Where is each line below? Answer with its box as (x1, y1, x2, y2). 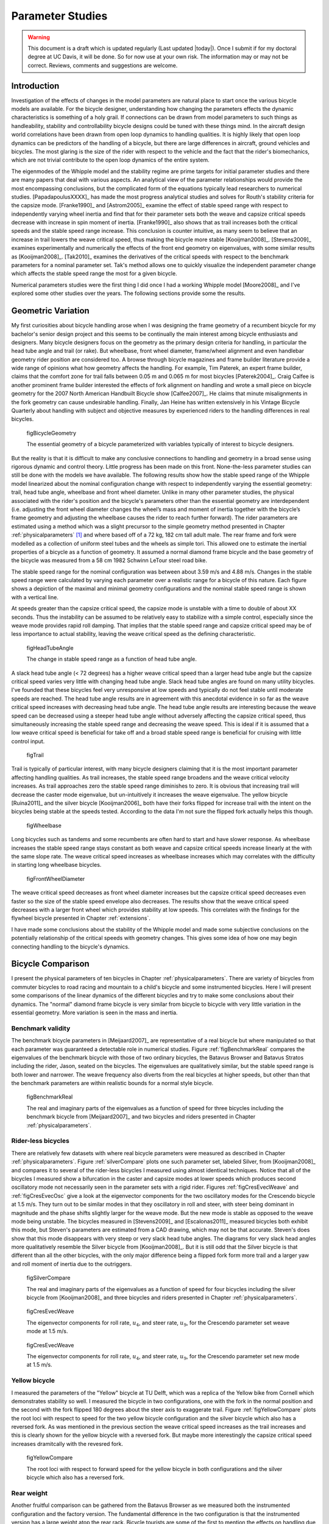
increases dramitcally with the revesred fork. (11, 1440, 123, 1447)
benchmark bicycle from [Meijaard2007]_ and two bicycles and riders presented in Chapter (26, 1113, 256, 1120)
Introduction (11, 80, 60, 91)
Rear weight (11, 1489, 48, 1497)
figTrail (26, 752, 44, 759)
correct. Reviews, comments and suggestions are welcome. (27, 62, 178, 69)
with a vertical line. (11, 593, 59, 600)
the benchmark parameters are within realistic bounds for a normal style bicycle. (11, 1080, 214, 1087)
